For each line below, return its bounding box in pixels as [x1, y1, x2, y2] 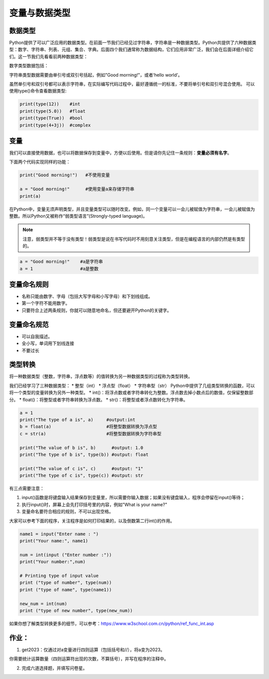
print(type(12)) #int [19, 101, 81, 107]
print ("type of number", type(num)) [19, 580, 112, 585]
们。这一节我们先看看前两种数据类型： [9, 53, 88, 59]
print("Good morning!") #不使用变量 [19, 172, 110, 178]
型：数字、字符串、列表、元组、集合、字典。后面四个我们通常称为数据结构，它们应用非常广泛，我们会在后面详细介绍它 [9, 46, 254, 52]
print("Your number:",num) [19, 559, 86, 565]
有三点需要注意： [9, 486, 44, 492]
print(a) [19, 193, 41, 199]
